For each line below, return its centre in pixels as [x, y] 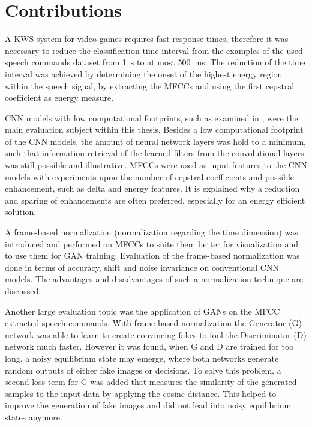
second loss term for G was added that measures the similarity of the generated [151, 382]
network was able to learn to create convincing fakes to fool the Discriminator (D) [156, 334]
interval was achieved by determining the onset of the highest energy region [144, 74]
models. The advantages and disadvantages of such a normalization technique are [154, 279]
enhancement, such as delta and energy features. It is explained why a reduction [152, 188]
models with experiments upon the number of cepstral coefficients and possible [150, 176]
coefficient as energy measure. [59, 98]
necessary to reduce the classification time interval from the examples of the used [154, 50]
